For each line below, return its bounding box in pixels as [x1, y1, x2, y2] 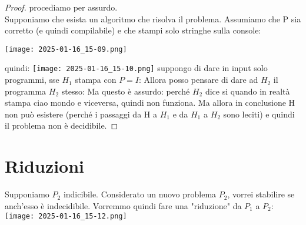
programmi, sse [5, 73, 59, 86]
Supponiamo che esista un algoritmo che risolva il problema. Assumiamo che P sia [5, 12, 301, 25]
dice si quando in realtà [205, 85, 290, 97]
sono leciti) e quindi [223, 108, 295, 120]
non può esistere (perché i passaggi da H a [5, 108, 157, 120]
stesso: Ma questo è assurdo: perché [61, 85, 190, 97]
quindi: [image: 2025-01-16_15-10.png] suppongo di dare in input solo [5, 62, 268, 74]
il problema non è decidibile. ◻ [5, 119, 118, 132]
